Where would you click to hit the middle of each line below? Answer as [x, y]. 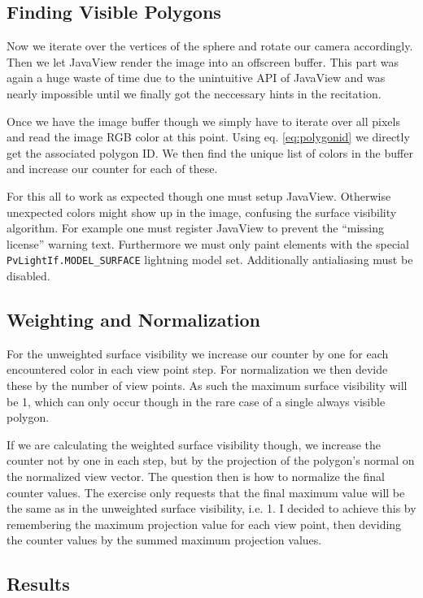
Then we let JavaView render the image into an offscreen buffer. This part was [203, 61]
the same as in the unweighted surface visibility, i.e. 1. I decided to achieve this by [211, 508]
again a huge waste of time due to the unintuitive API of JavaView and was [196, 78]
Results [38, 584]
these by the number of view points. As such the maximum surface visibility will [207, 385]
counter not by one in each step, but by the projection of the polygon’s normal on [211, 460]
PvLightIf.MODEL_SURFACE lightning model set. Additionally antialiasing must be [210, 260]
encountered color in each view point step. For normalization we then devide [197, 369]
